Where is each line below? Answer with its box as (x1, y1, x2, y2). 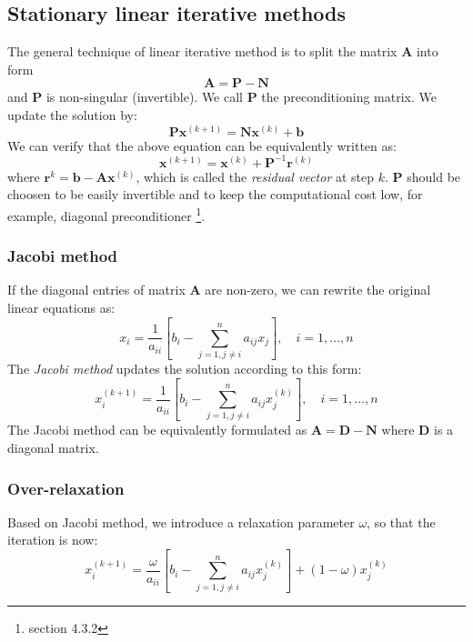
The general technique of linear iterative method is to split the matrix (7, 42, 398, 61)
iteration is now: (7, 530, 98, 549)
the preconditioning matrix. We (261, 87, 437, 106)
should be (407, 166, 461, 186)
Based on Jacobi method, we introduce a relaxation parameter (7, 512, 355, 531)
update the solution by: (7, 105, 137, 124)
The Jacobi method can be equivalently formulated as (7, 420, 307, 439)
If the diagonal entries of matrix (7, 280, 186, 299)
